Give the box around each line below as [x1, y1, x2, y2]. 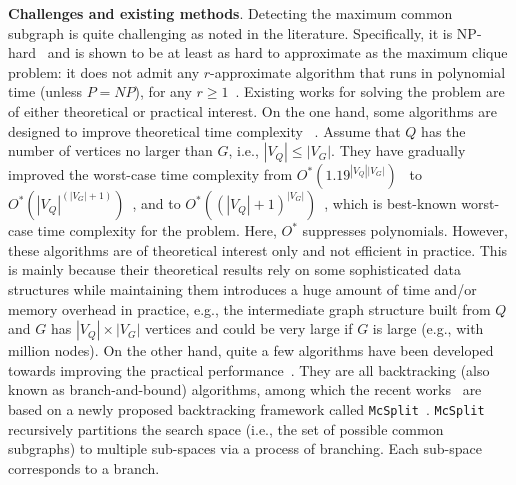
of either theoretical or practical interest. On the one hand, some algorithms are [8, 100, 497, 121]
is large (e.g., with [372, 318, 484, 339]
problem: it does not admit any [8, 61, 200, 82]
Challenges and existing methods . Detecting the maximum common [8, 3, 453, 23]
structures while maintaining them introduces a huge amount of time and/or [8, 278, 477, 299]
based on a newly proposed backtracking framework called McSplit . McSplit [8, 398, 485, 419]
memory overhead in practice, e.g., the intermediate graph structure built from [8, 298, 491, 319]
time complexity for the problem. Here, [37, 220, 277, 241]
